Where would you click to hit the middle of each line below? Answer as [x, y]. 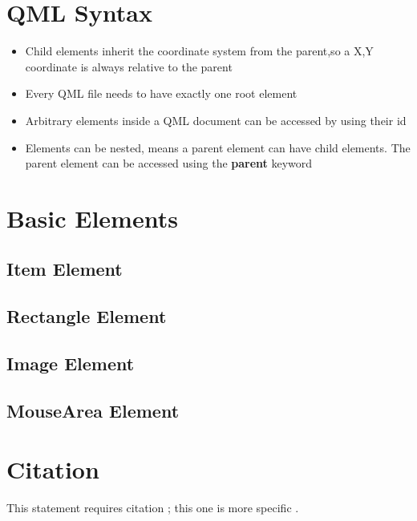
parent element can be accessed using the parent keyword [169, 163]
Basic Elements [92, 218]
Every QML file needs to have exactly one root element [161, 93]
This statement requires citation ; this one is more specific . [153, 508]
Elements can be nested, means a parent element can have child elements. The [218, 147]
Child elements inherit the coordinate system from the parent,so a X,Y [199, 51]
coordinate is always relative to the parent [129, 66]
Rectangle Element [87, 316]
